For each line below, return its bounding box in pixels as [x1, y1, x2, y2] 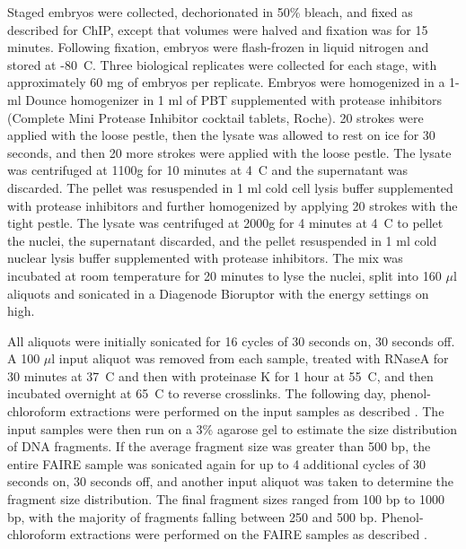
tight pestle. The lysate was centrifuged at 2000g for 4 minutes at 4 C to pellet [7, 213, 444, 232]
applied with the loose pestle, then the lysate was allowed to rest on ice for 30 [7, 126, 435, 144]
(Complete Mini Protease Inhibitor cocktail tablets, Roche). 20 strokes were [7, 108, 424, 126]
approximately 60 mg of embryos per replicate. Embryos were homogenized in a [7, 73, 445, 91]
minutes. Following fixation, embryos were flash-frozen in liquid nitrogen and [7, 38, 429, 57]
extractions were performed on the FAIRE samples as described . [70, 525, 427, 544]
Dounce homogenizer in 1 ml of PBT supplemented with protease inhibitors [25, 90, 442, 109]
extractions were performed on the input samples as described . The [70, 402, 444, 421]
